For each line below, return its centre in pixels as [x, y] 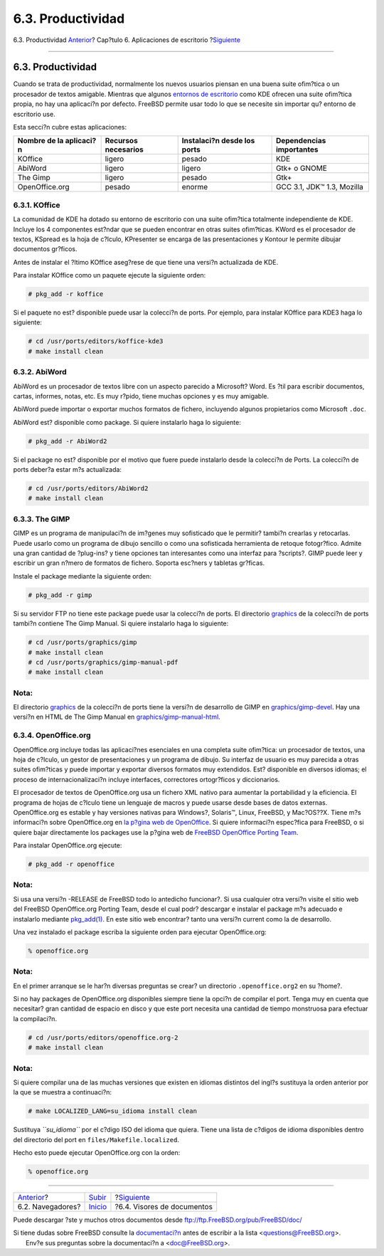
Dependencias [301, 141]
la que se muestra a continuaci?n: [63, 1092]
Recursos [121, 141]
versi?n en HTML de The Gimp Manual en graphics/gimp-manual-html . [117, 717]
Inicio [98, 1207]
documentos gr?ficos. [45, 249]
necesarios [124, 149]
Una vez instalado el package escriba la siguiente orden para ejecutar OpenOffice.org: [140, 932]
